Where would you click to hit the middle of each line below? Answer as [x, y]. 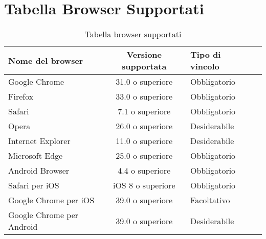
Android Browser [39, 171]
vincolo [205, 66]
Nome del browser [46, 60]
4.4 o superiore [144, 171]
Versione [144, 55]
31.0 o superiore [144, 82]
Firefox [21, 97]
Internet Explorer [39, 141]
